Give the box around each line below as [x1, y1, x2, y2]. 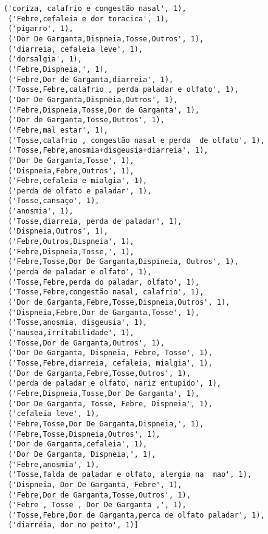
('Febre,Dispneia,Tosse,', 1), [8, 247, 134, 256]
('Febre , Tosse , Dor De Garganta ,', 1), [8, 501, 187, 510]
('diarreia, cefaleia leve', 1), [8, 44, 143, 54]
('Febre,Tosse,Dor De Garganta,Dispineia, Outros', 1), [8, 257, 239, 266]
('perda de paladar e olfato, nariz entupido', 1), [8, 379, 221, 388]
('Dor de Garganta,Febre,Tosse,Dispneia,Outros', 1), [8, 298, 230, 307]
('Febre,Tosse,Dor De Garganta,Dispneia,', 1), [8, 419, 204, 428]
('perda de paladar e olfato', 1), [8, 268, 152, 277]
